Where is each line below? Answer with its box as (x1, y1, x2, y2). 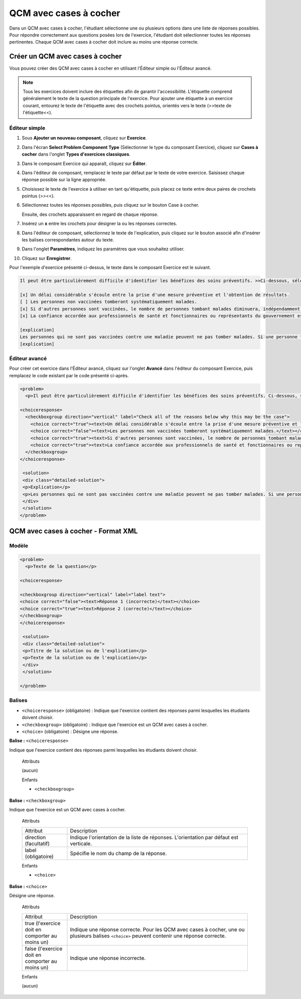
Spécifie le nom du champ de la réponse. (70, 849, 167, 857)
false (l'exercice (25, 945, 63, 952)
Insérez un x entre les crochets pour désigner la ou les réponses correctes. (22, 221, 178, 227)
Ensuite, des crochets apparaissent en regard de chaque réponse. (22, 211, 159, 217)
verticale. (70, 840, 92, 847)
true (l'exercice (25, 920, 61, 927)
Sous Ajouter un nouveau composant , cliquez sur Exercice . (22, 135, 147, 141)
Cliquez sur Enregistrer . (22, 255, 72, 261)
